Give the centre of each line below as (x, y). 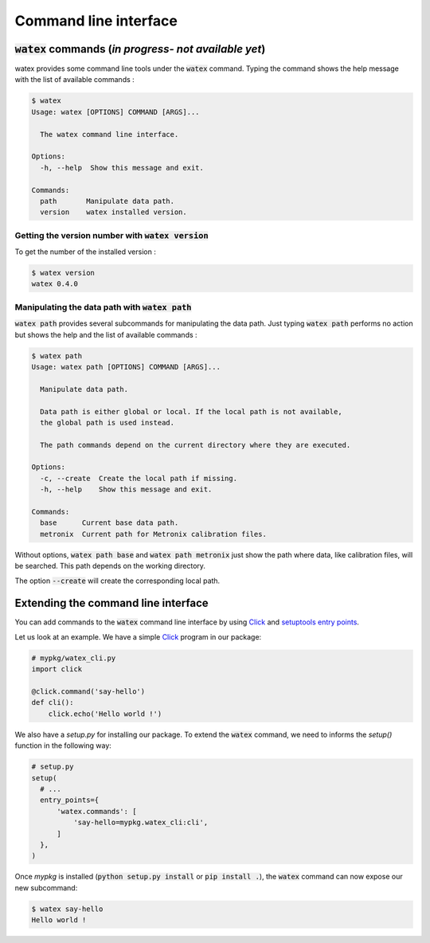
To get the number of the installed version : (86, 252)
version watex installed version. (113, 212)
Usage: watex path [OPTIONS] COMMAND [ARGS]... (126, 367)
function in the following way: (63, 745)
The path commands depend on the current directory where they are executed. (195, 445)
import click (57, 669)
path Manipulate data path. (107, 201)
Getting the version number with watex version (111, 235)
